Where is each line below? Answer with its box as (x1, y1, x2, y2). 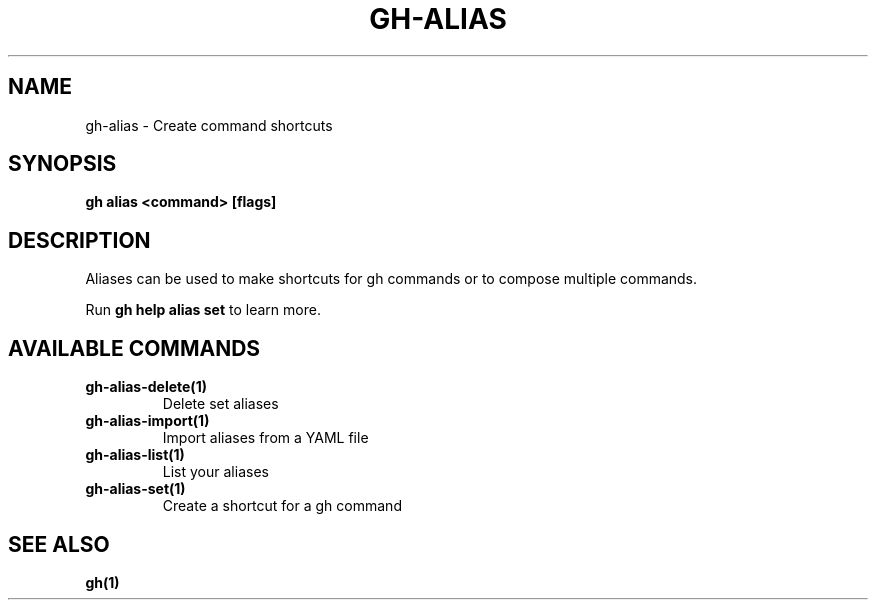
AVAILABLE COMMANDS (8, 335, 261, 361)
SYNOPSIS (8, 151, 117, 177)
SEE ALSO (8, 531, 110, 557)
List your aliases (162, 463, 269, 481)
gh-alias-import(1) (85, 412, 210, 430)
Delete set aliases (162, 395, 279, 413)
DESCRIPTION (8, 227, 151, 253)
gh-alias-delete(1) (85, 378, 207, 396)
